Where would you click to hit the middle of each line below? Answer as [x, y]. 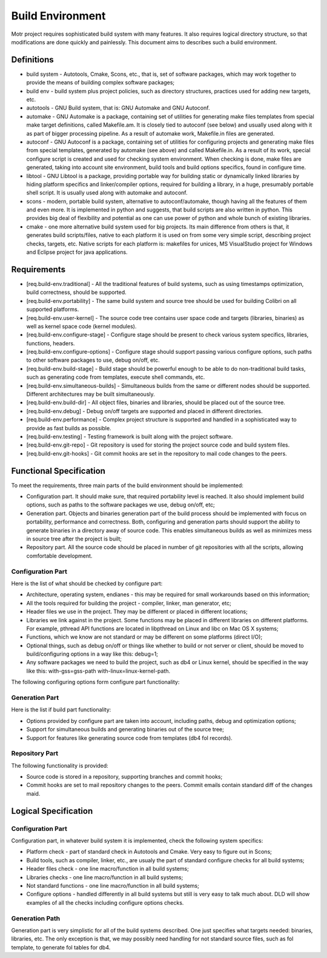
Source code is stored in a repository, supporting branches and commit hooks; [124, 777]
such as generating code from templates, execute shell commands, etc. [116, 377]
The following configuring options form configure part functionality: [95, 682]
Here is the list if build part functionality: [61, 710]
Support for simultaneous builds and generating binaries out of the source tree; [125, 730]
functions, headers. [51, 343]
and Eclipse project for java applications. [77, 252]
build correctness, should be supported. [76, 292]
